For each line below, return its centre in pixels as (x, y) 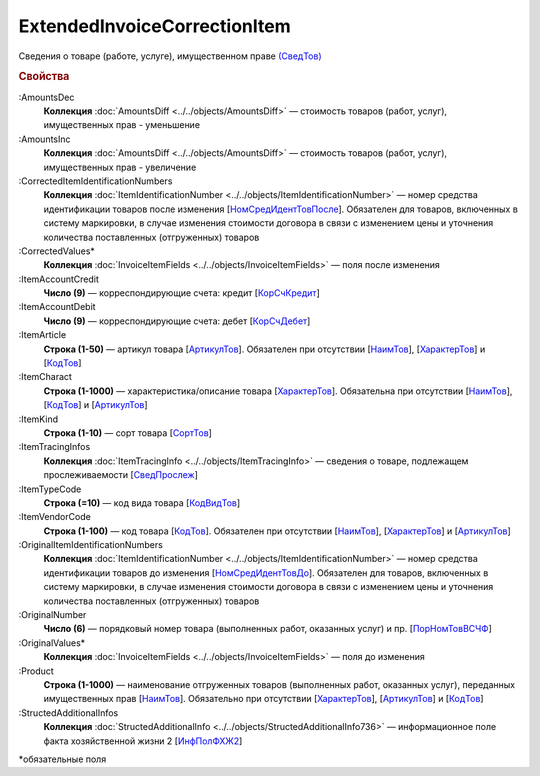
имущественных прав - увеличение (120, 167)
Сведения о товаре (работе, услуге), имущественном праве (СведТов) (170, 56)
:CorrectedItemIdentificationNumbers (95, 181)
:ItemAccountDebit (57, 307)
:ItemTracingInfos (54, 447)
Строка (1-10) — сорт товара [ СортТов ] (127, 432)
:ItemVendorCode (55, 517)
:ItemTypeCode (50, 489)
